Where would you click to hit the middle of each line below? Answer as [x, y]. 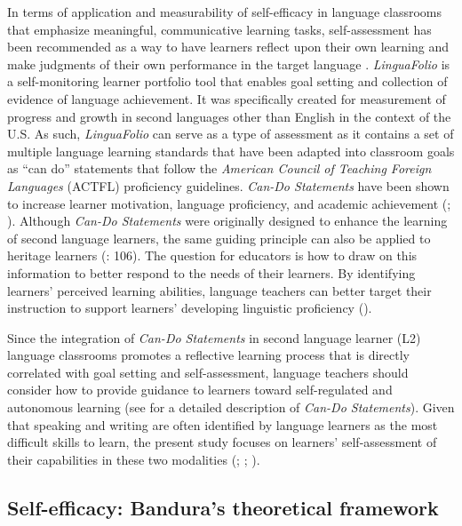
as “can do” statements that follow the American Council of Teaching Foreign [219, 168]
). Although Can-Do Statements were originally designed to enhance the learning [227, 221]
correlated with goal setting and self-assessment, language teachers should [208, 372]
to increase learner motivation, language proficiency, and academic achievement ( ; [229, 203]
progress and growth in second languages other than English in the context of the [229, 116]
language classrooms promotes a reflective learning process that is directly [209, 355]
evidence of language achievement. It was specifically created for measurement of [227, 98]
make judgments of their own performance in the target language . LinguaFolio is [229, 64]
